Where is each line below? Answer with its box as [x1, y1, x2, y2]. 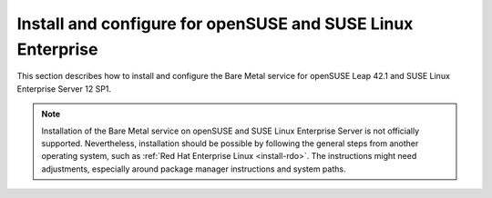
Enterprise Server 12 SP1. [16, 83, 112, 94]
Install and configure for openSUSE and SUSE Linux [16, 14, 414, 34]
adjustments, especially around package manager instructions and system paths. [41, 163, 346, 174]
